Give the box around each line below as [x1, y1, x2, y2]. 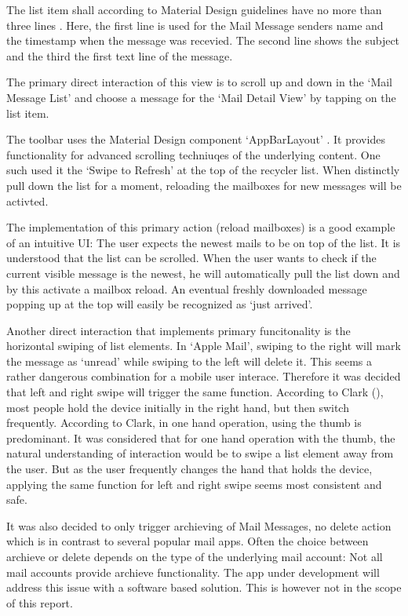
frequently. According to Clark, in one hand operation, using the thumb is [6, 414, 362, 431]
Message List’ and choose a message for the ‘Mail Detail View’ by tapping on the [6, 89, 396, 105]
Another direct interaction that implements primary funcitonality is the [6, 322, 351, 338]
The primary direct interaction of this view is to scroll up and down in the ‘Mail [6, 74, 393, 90]
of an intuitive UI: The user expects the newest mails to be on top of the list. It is [6, 234, 401, 250]
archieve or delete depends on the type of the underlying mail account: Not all [6, 549, 383, 564]
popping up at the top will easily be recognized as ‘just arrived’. [6, 296, 313, 312]
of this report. [6, 594, 73, 611]
